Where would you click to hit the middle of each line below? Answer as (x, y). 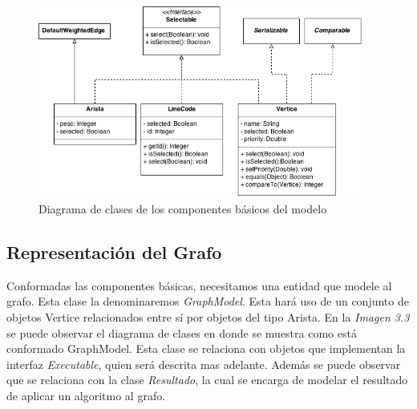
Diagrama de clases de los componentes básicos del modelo (183, 208)
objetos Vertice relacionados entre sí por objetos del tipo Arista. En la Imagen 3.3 (208, 316)
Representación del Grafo (114, 251)
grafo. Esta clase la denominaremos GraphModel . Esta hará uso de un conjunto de (208, 301)
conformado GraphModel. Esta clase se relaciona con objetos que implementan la (206, 348)
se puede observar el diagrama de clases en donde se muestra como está (182, 332)
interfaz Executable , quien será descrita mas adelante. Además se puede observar (204, 364)
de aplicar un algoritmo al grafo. (86, 395)
